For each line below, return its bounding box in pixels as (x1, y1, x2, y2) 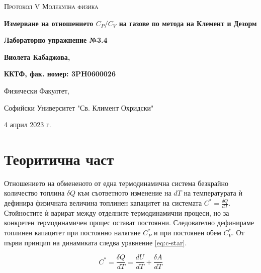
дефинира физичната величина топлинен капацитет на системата (4, 198, 202, 208)
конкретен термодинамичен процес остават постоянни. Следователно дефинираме (4, 217, 254, 228)
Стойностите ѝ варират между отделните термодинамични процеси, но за (4, 207, 229, 218)
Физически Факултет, (4, 85, 69, 96)
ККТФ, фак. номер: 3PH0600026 (4, 68, 116, 79)
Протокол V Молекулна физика (4, 1, 99, 11)
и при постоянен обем (153, 227, 221, 238)
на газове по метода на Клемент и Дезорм (119, 18, 257, 28)
